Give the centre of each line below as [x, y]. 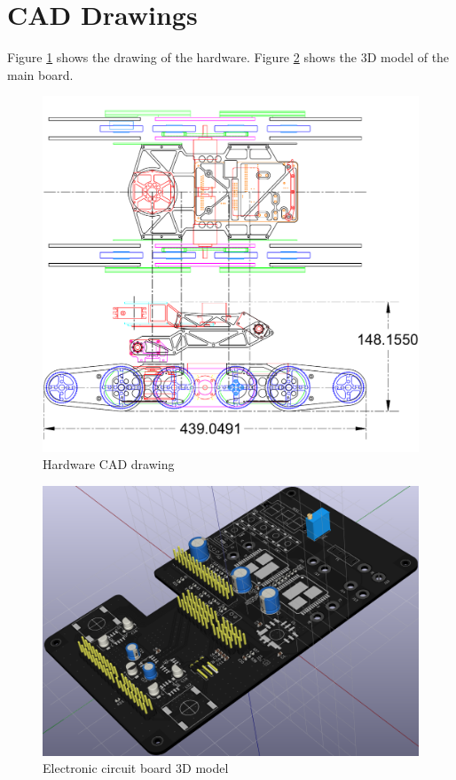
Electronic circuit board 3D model [136, 768]
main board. [40, 74]
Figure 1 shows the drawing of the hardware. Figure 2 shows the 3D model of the [228, 57]
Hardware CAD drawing [109, 464]
